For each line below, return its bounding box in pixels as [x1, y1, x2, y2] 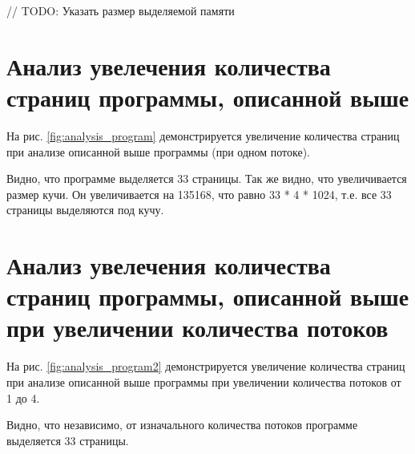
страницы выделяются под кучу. [6, 201, 164, 218]
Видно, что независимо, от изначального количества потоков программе [6, 416, 358, 433]
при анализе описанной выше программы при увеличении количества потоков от [6, 373, 401, 390]
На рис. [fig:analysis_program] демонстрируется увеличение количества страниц [6, 127, 400, 144]
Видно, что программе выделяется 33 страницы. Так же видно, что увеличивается [6, 170, 407, 187]
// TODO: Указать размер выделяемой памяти [6, 2, 235, 18]
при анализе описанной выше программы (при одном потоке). [6, 143, 311, 160]
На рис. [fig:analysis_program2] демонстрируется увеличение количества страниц [6, 358, 405, 375]
